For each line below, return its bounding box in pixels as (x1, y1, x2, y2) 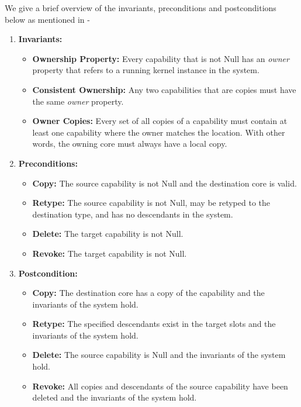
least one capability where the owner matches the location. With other (32, 126, 285, 138)
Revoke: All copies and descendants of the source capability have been (32, 380, 288, 392)
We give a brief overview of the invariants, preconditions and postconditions (5, 2, 276, 13)
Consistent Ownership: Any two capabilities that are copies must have (32, 83, 296, 95)
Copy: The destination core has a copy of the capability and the (32, 287, 265, 299)
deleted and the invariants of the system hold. (32, 391, 197, 403)
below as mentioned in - (5, 13, 90, 25)
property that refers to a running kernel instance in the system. (32, 64, 260, 76)
